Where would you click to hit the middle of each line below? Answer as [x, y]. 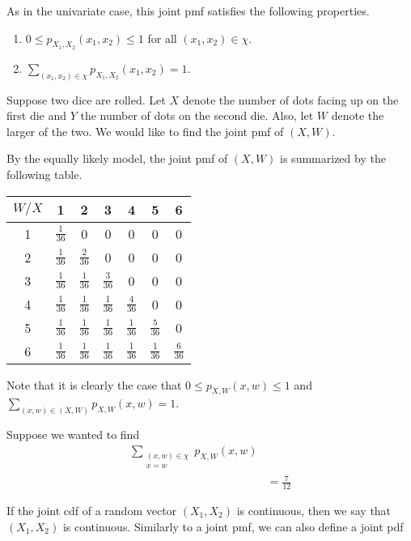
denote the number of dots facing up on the [290, 99]
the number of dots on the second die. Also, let [197, 115]
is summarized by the [333, 158]
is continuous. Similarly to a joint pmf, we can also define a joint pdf [233, 526]
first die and [37, 115]
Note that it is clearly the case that [94, 384]
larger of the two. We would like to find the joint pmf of [145, 131]
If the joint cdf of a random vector [92, 510]
